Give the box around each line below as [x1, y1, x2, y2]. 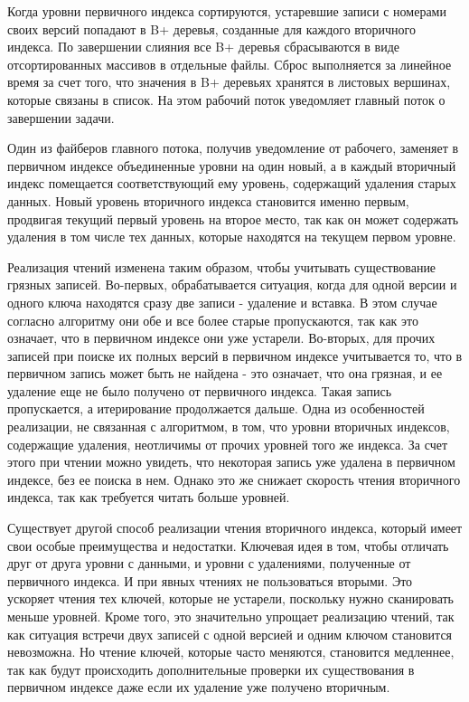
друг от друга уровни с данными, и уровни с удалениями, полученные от [7, 554, 411, 573]
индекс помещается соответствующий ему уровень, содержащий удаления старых [7, 174, 456, 193]
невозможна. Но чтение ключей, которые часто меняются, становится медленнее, [7, 642, 455, 661]
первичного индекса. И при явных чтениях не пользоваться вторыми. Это [7, 571, 413, 590]
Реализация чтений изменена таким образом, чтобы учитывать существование [7, 257, 436, 276]
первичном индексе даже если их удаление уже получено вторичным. [7, 678, 390, 697]
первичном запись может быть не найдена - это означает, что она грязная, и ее [7, 364, 443, 383]
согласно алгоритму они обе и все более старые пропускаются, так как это [7, 310, 419, 329]
